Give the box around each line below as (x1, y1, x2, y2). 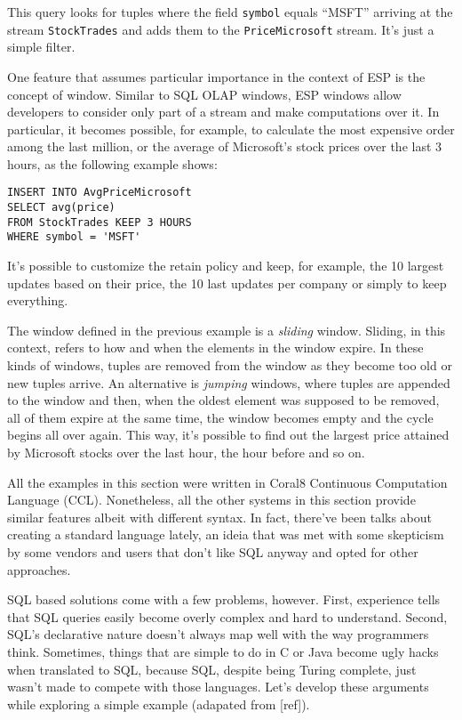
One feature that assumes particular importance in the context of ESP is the (7, 67, 426, 85)
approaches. (7, 560, 71, 578)
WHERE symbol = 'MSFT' (7, 231, 141, 244)
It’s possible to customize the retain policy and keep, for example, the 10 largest (7, 256, 444, 275)
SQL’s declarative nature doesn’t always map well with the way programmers (7, 625, 429, 643)
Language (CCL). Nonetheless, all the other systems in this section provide (7, 490, 416, 509)
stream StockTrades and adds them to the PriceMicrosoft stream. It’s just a (7, 20, 434, 38)
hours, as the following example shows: (7, 154, 218, 173)
